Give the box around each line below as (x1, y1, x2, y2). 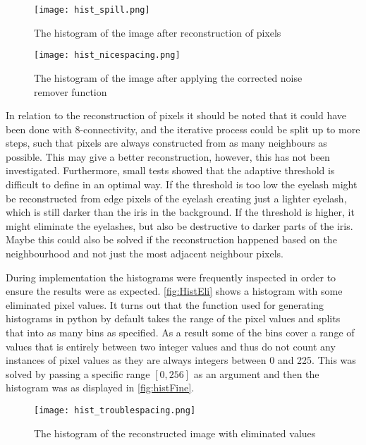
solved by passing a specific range (6, 366, 150, 381)
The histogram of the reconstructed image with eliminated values (34, 425, 316, 440)
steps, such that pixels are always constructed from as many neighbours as (6, 135, 327, 150)
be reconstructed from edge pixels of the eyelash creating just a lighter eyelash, (6, 190, 347, 205)
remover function (34, 84, 107, 99)
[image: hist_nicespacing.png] (34, 50, 181, 61)
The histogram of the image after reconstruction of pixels (34, 25, 281, 39)
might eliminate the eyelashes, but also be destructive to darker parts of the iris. (6, 218, 353, 233)
